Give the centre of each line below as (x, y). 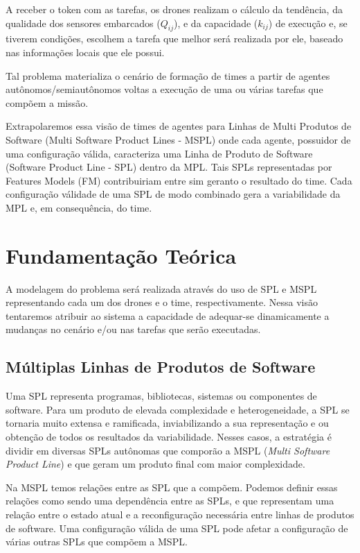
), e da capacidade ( (216, 23)
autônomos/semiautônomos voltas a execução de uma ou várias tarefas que (164, 89)
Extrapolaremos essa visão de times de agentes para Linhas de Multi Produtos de (179, 126)
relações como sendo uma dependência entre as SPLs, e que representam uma (170, 501)
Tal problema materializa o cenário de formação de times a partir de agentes (168, 75)
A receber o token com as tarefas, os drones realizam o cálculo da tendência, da (174, 9)
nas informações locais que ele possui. (85, 52)
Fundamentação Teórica (121, 255)
